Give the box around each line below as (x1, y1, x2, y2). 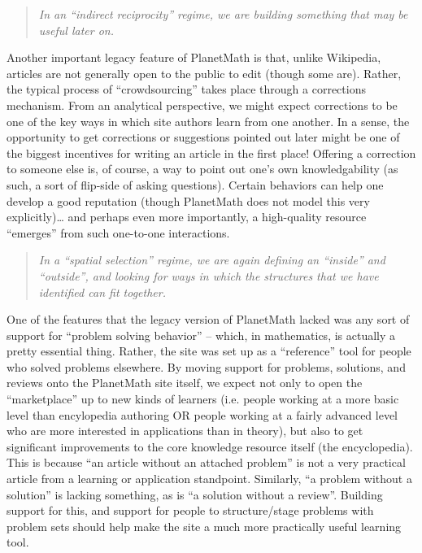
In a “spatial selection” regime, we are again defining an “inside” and (38, 251, 385, 268)
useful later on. (38, 21, 114, 38)
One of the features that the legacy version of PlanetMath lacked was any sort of (7, 311, 410, 328)
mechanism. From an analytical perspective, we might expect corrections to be (7, 96, 398, 113)
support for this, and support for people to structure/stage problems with (7, 502, 374, 519)
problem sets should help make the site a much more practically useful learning (7, 517, 402, 534)
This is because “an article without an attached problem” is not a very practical (7, 454, 406, 471)
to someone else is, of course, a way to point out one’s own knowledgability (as (7, 160, 398, 177)
